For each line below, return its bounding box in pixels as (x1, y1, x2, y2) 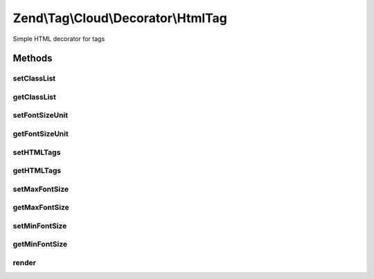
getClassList (12, 92, 57, 102)
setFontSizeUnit (12, 111, 69, 120)
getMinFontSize (12, 240, 68, 249)
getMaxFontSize (12, 203, 69, 213)
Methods (12, 53, 53, 64)
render (12, 258, 36, 267)
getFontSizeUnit (12, 129, 69, 138)
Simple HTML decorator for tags (12, 35, 105, 43)
